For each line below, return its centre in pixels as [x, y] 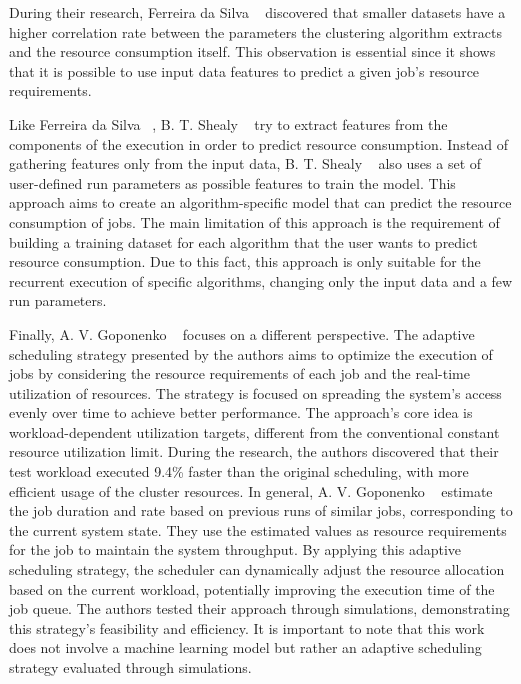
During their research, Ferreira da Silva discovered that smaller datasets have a [257, 12]
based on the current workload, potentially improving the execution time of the [252, 588]
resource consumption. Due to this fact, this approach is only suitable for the [245, 261]
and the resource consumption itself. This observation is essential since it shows [252, 51]
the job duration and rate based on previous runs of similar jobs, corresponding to [261, 510]
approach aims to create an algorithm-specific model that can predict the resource [260, 202]
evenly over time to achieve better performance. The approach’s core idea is [241, 412]
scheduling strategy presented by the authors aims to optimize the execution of [251, 353]
